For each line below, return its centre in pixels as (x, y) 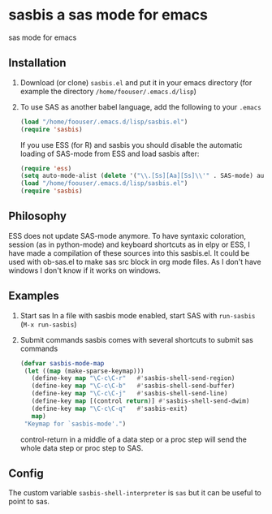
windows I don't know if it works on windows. (84, 270)
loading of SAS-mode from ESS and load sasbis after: (110, 153)
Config (26, 473)
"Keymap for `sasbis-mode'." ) (75, 424)
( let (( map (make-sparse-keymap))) (84, 371)
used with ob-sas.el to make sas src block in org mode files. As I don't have (135, 261)
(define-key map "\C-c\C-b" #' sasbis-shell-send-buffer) (133, 386)
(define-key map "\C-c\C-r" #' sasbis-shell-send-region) (133, 378)
